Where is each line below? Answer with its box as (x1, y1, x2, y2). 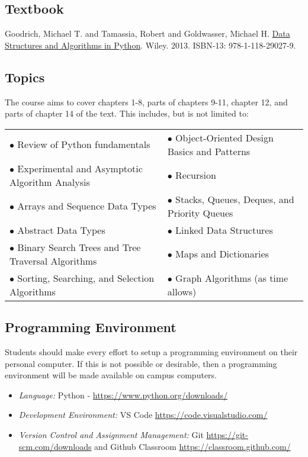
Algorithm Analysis (9, 175, 90, 189)
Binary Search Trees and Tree (17, 240, 141, 254)
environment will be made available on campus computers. (5, 369, 217, 381)
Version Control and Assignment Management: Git (18, 428, 204, 440)
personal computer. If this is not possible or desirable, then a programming (5, 357, 277, 369)
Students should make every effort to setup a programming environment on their (5, 345, 298, 358)
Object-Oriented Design (175, 130, 274, 144)
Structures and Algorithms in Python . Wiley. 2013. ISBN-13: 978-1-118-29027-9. (5, 38, 296, 51)
